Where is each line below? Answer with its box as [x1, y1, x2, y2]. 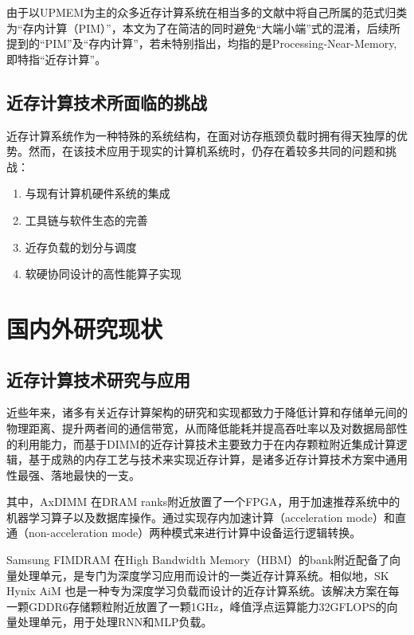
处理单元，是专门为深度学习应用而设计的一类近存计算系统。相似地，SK [17, 566, 389, 583]
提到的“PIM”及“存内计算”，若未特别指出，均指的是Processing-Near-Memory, [6, 35, 397, 52]
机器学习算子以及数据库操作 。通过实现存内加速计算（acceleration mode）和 [6, 508, 396, 525]
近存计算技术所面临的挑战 [6, 89, 207, 114]
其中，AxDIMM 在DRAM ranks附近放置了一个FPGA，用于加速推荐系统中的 [6, 493, 400, 510]
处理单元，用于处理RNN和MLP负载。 [17, 613, 213, 630]
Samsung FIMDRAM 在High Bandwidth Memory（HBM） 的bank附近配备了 [6, 551, 390, 568]
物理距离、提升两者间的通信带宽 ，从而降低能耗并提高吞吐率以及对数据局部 [6, 419, 396, 436]
